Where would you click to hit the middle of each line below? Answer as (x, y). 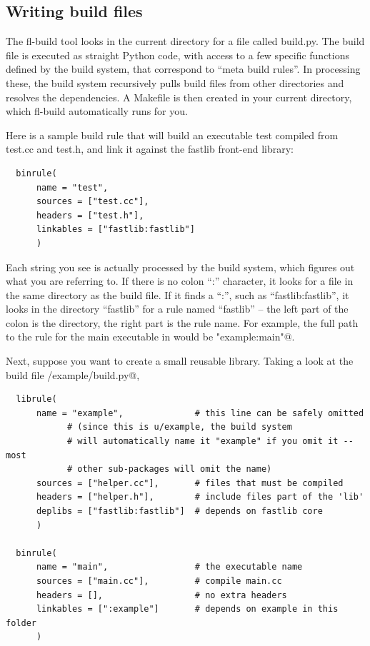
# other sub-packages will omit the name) (169, 469)
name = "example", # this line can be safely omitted (200, 413)
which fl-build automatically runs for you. (97, 111)
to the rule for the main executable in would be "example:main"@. (150, 337)
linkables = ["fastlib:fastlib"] (115, 229)
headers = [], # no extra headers (161, 595)
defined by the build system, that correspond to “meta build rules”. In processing (183, 69)
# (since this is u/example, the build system (179, 427)
